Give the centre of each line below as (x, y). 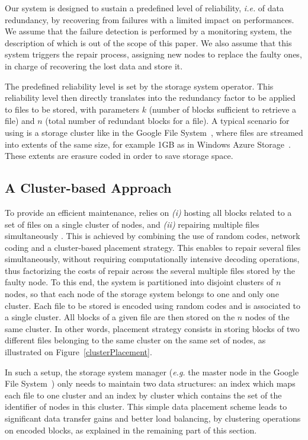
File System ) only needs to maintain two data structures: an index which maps (150, 383)
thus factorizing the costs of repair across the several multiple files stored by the (150, 270)
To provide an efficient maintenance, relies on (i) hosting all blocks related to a (148, 212)
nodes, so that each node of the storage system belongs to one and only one (142, 294)
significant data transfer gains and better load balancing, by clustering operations (153, 418)
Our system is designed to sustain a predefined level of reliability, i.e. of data (145, 8)
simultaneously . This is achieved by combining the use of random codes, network (153, 236)
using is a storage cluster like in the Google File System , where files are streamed (154, 132)
